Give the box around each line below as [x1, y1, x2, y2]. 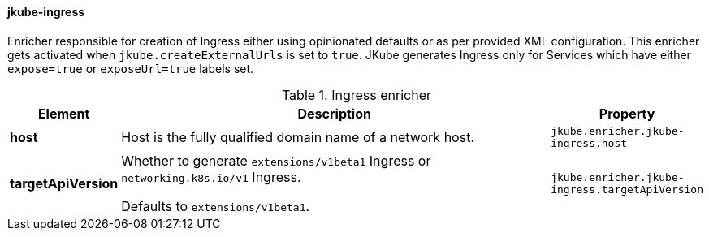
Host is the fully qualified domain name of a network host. [121, 128, 474, 145]
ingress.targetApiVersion [551, 183, 704, 196]
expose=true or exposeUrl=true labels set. [7, 61, 254, 75]
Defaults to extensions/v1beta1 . [121, 197, 310, 214]
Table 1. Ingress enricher [281, 86, 432, 103]
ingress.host [551, 136, 628, 149]
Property [599, 105, 655, 122]
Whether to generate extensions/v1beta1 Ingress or [121, 152, 431, 169]
